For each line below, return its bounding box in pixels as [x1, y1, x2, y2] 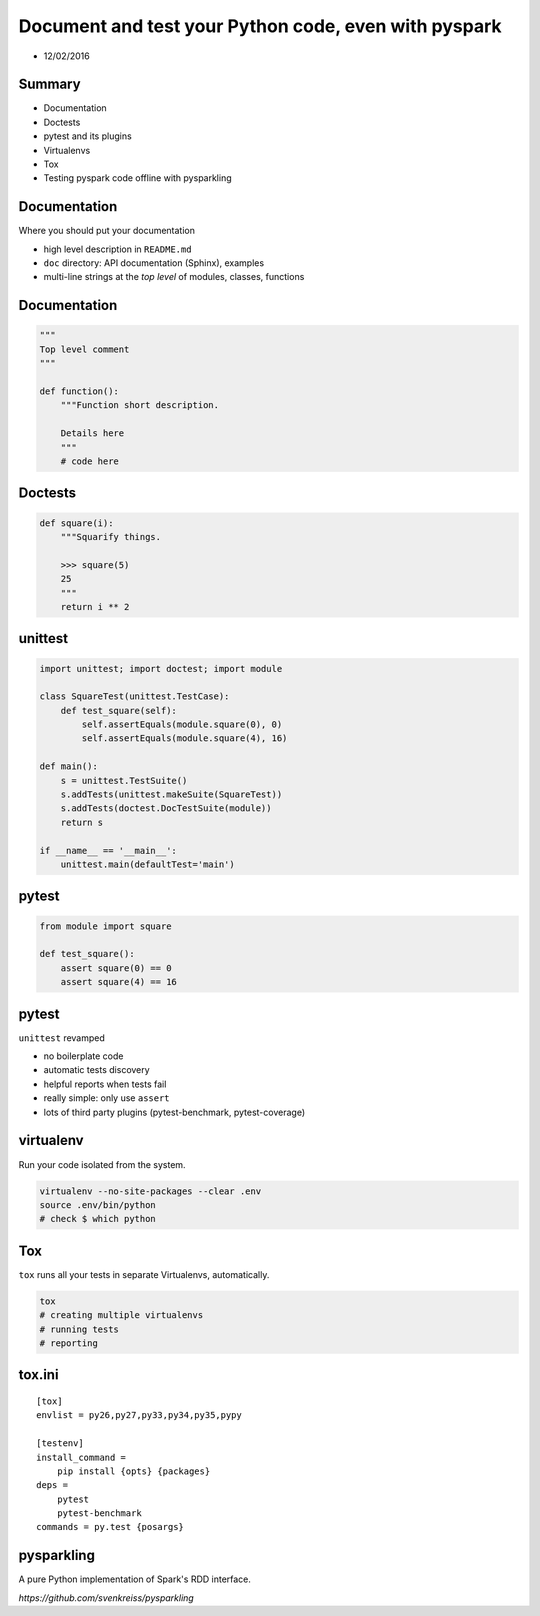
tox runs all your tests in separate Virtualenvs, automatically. [18, 1268, 270, 1280]
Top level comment [39, 343, 130, 355]
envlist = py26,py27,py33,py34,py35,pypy [36, 1410, 242, 1421]
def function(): [39, 386, 120, 397]
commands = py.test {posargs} [36, 1521, 185, 1533]
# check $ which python [39, 1213, 157, 1225]
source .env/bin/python [39, 1199, 157, 1210]
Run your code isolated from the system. [18, 1158, 186, 1170]
